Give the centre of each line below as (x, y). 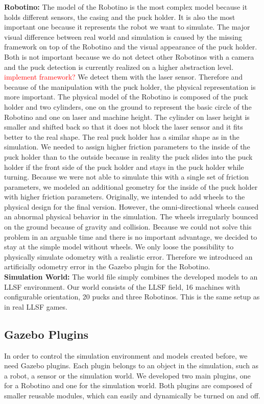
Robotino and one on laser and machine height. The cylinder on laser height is (127, 117)
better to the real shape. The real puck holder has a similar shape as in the (122, 136)
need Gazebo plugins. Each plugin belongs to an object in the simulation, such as (131, 365)
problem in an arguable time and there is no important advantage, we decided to (131, 236)
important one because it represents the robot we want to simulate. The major (127, 27)
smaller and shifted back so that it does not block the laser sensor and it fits (124, 127)
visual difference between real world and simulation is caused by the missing (123, 36)
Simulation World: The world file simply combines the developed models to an (131, 277)
